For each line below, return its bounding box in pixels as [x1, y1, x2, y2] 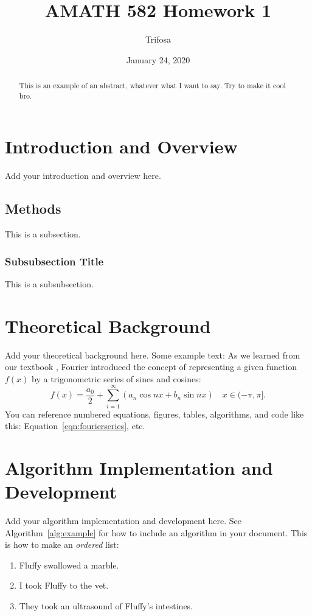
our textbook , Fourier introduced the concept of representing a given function [5, 360, 297, 373]
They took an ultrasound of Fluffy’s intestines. [19, 600, 193, 612]
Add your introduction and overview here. [5, 169, 161, 182]
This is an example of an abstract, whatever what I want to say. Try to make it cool [19, 80, 286, 91]
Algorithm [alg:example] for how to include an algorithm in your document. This [5, 526, 308, 539]
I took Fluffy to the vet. [19, 579, 109, 592]
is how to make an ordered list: [5, 538, 119, 551]
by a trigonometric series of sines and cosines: [32, 372, 201, 385]
